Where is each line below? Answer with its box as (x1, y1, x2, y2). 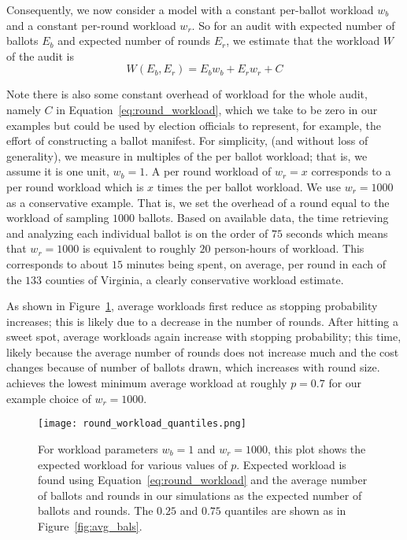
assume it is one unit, (6, 163, 109, 179)
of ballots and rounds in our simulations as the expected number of (38, 486, 362, 503)
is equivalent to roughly (82, 240, 196, 257)
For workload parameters (38, 440, 158, 457)
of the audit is (6, 47, 75, 64)
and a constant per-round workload (6, 17, 176, 33)
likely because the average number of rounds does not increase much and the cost (6, 343, 399, 360)
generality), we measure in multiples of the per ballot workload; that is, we (6, 147, 368, 164)
